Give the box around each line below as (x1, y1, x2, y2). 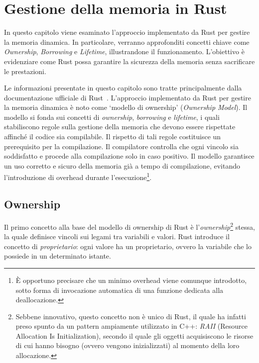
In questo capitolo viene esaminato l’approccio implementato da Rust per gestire (4, 27, 250, 37)
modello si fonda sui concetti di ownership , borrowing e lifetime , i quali (4, 111, 220, 122)
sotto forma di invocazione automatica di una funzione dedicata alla (15, 284, 224, 295)
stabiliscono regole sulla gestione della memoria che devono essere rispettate (4, 121, 236, 132)
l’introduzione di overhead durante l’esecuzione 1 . (4, 171, 152, 182)
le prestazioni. (4, 66, 46, 76)
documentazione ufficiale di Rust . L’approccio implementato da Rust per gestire (4, 92, 251, 102)
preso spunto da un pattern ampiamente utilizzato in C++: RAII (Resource (15, 321, 248, 331)
